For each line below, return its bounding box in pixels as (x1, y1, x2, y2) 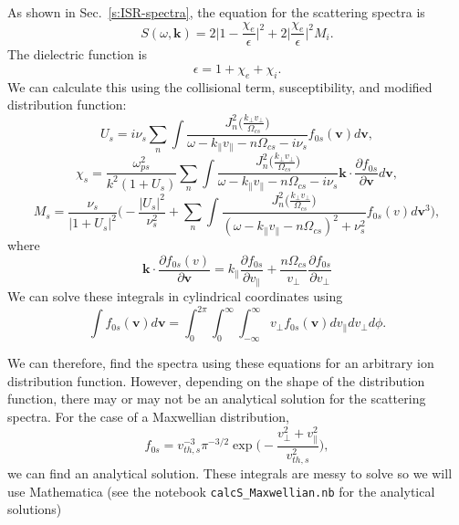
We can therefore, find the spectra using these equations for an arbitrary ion (7, 353, 434, 373)
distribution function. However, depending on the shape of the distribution (7, 371, 425, 390)
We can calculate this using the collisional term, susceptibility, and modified (7, 77, 433, 96)
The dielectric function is (7, 45, 147, 64)
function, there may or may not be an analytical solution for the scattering (7, 389, 426, 408)
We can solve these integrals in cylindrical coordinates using (7, 287, 343, 306)
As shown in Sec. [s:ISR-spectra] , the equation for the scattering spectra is (7, 3, 425, 21)
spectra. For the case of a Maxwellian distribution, (7, 406, 289, 425)
